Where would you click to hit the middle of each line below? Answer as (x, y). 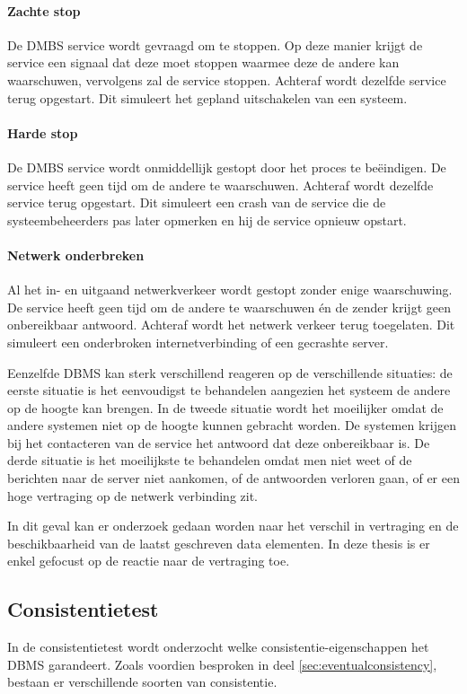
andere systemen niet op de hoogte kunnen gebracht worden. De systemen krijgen (232, 425)
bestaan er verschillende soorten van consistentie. (142, 682)
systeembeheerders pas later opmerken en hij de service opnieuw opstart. (207, 220)
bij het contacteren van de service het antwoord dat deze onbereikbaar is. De (219, 442)
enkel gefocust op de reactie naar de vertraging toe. (149, 561)
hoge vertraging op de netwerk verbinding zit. (133, 495)
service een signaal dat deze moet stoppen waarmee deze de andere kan (203, 62)
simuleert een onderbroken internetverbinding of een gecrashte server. (198, 342)
